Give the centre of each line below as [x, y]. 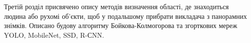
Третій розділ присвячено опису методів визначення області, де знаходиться [117, 6]
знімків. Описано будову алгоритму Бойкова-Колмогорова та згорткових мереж [121, 25]
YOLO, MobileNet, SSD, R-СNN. [54, 35]
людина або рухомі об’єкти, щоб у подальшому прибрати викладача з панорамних [125, 16]
